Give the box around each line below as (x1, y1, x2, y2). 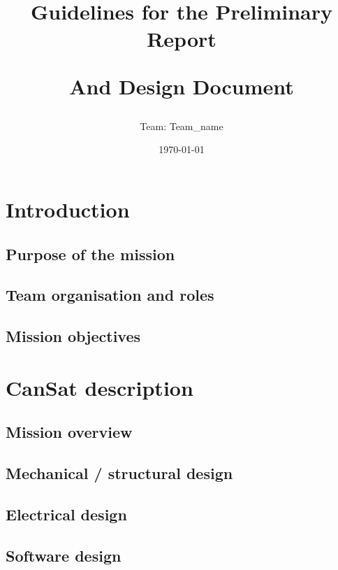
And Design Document (69, 71, 294, 100)
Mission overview (6, 421, 133, 443)
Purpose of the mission (6, 243, 175, 264)
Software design (6, 544, 122, 566)
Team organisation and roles (6, 284, 214, 306)
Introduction (6, 194, 130, 223)
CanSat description (6, 373, 193, 401)
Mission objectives (6, 325, 141, 347)
